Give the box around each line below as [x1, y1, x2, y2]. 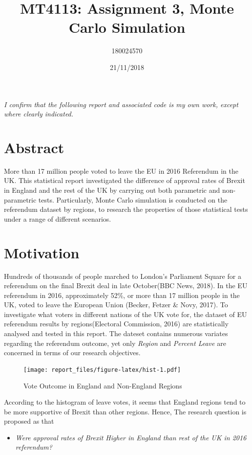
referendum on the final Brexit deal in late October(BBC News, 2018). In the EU [4, 280, 248, 291]
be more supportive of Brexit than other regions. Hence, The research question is [4, 406, 247, 416]
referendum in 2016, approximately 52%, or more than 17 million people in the [4, 290, 240, 300]
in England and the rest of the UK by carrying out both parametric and [4, 185, 220, 195]
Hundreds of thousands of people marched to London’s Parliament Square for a [4, 271, 241, 281]
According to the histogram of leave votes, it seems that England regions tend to [4, 397, 246, 407]
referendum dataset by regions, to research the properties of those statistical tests [4, 204, 248, 214]
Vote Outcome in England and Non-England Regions [23, 380, 182, 390]
